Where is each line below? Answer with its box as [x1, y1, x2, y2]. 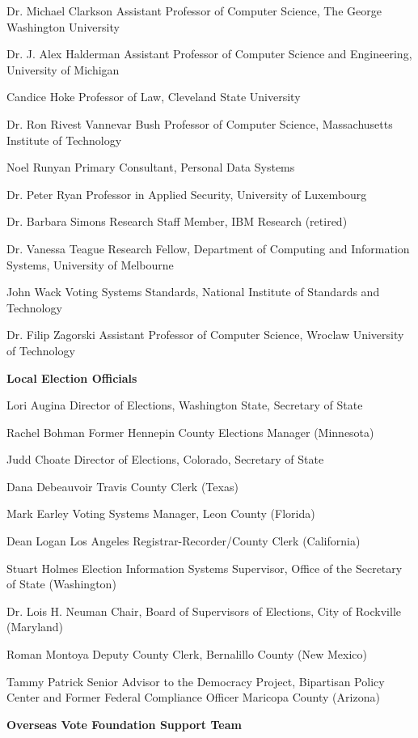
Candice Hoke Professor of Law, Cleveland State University [6, 88, 301, 105]
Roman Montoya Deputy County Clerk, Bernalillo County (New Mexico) [6, 646, 367, 663]
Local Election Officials [6, 369, 137, 386]
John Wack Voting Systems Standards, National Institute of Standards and [6, 283, 380, 300]
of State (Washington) [6, 575, 116, 592]
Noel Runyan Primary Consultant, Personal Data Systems [6, 159, 295, 176]
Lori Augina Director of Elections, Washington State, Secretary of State [6, 397, 363, 414]
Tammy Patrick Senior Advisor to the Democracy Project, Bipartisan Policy [6, 672, 385, 689]
